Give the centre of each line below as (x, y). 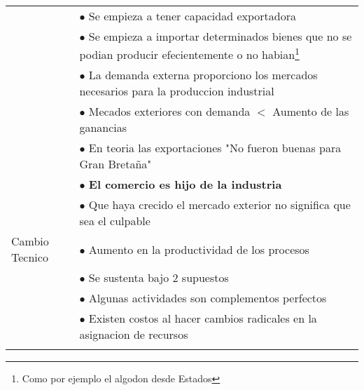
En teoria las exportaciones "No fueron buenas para (215, 148)
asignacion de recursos (134, 335)
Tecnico (30, 257)
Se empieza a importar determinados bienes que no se (220, 36)
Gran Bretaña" (115, 164)
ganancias (103, 128)
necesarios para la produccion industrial (177, 91)
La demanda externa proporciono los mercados (203, 75)
